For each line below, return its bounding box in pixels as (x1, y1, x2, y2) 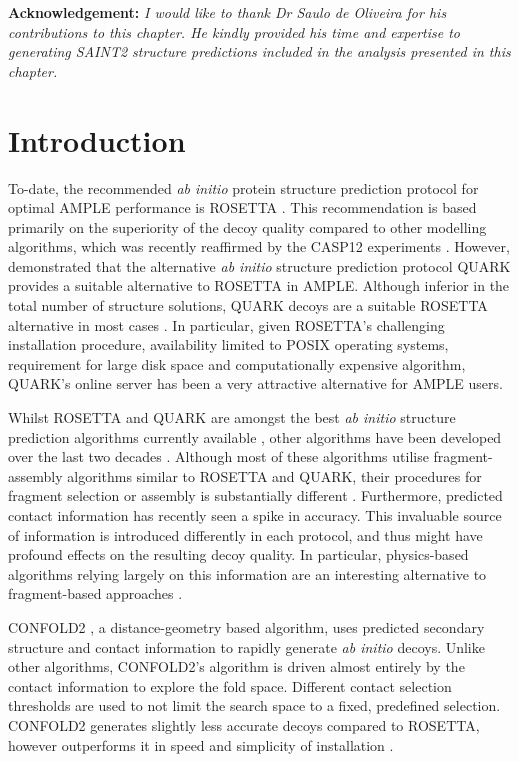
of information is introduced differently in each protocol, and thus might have (8, 524, 483, 545)
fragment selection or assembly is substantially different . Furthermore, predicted (8, 485, 503, 506)
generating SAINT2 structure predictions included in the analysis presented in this (8, 41, 511, 62)
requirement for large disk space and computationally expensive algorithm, (8, 353, 466, 374)
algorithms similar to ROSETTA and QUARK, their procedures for (67, 465, 482, 486)
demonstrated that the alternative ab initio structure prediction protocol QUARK (8, 255, 511, 276)
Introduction (8, 119, 186, 160)
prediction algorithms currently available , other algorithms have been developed (8, 426, 502, 447)
